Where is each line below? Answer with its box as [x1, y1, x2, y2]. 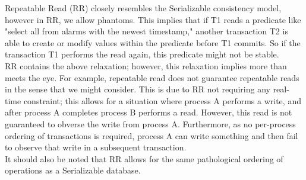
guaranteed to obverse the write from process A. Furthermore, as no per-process [5, 117, 296, 130]
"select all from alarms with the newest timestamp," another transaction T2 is [5, 25, 288, 37]
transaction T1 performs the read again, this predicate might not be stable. [5, 48, 279, 60]
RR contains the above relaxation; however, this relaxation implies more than [5, 59, 287, 72]
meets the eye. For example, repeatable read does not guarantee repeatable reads [5, 71, 299, 83]
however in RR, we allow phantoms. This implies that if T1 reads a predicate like [5, 13, 301, 25]
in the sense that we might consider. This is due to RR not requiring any [5, 83, 270, 95]
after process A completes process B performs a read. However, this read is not [5, 106, 292, 118]
